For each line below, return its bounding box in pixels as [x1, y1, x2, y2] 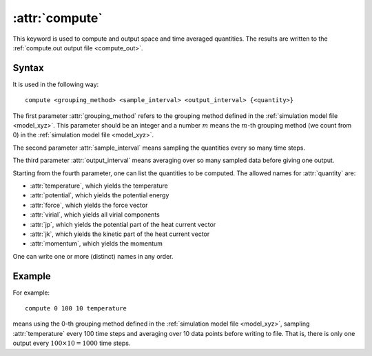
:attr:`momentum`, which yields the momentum [30, 239, 163, 248]
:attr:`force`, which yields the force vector [30, 201, 148, 209]
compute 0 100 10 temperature [25, 304, 127, 312]
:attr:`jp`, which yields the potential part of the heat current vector [30, 220, 216, 228]
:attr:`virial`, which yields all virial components [30, 210, 160, 219]
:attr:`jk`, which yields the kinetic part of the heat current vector [30, 230, 210, 238]
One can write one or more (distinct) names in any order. [12, 252, 174, 260]
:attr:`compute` [12, 10, 103, 26]
